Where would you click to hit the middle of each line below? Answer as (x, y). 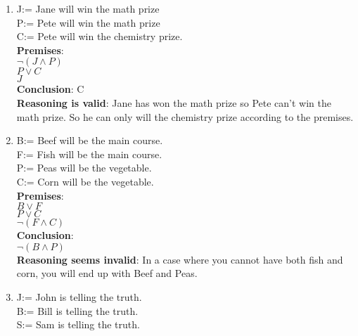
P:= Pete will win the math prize (88, 22)
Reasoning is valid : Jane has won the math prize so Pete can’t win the (174, 102)
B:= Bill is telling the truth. (77, 310)
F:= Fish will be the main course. (89, 154)
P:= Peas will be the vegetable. (84, 168)
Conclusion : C (50, 89)
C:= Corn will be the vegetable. (85, 181)
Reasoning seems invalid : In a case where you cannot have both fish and (180, 259)
